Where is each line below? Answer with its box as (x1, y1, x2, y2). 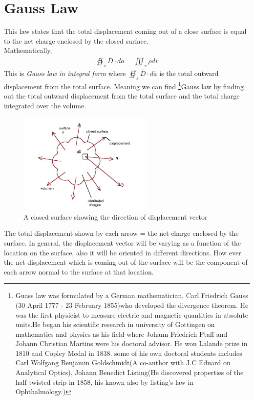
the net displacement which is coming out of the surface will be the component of (4, 257, 248, 267)
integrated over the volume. (4, 100, 86, 110)
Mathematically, (4, 45, 52, 55)
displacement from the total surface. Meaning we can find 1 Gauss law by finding (4, 79, 244, 91)
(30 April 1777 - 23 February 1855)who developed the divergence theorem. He (15, 300, 249, 310)
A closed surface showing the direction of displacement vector (23, 211, 208, 222)
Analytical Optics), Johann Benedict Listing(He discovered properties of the (15, 367, 244, 377)
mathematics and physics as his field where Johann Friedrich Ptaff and (15, 328, 228, 339)
